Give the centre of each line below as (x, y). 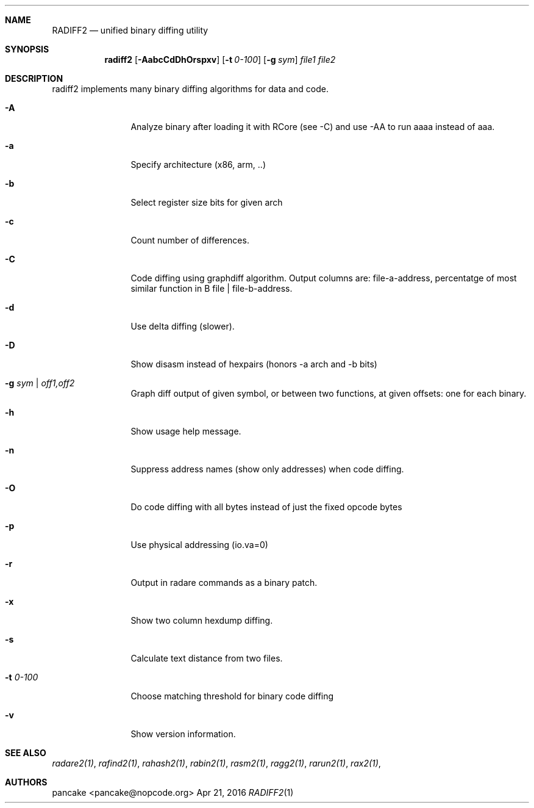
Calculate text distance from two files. (207, 658)
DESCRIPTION (34, 78)
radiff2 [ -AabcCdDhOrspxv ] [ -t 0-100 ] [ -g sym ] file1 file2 (220, 60)
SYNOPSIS (27, 49)
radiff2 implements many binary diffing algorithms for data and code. (190, 89)
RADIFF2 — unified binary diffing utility (130, 30)
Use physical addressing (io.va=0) (199, 545)
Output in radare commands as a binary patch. (224, 583)
